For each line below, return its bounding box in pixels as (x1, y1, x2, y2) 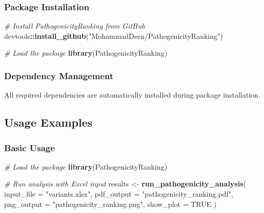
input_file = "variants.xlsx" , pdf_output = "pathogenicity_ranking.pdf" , (4, 188, 233, 199)
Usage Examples (4, 114, 93, 130)
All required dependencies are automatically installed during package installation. (4, 89, 260, 100)
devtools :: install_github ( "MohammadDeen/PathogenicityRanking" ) (4, 30, 223, 41)
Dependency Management (4, 69, 114, 82)
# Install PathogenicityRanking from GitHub (4, 20, 145, 31)
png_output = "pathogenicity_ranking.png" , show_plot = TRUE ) (4, 198, 217, 209)
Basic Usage (4, 141, 55, 154)
